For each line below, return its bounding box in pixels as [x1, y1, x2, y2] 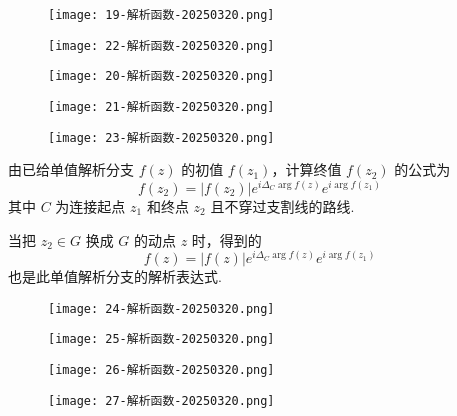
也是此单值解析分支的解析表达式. [8, 266, 222, 287]
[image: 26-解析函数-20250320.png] [48, 363, 275, 378]
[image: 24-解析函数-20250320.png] [48, 301, 275, 316]
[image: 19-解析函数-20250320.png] [48, 8, 275, 22]
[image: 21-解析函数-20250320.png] [48, 99, 275, 114]
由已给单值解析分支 [8, 159, 134, 180]
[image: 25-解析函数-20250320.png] [48, 332, 275, 347]
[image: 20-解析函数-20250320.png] [48, 69, 275, 84]
